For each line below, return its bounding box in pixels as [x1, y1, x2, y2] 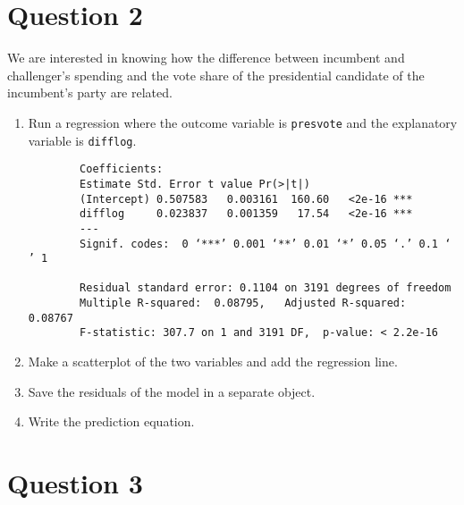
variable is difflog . [28, 130, 137, 149]
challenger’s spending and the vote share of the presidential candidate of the [7, 65, 425, 84]
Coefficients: [80, 163, 164, 176]
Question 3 [7, 465, 143, 501]
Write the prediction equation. [28, 412, 195, 431]
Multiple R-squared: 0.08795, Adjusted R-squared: [80, 297, 407, 310]
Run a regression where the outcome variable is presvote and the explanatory [28, 113, 458, 131]
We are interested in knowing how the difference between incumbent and [7, 48, 405, 67]
